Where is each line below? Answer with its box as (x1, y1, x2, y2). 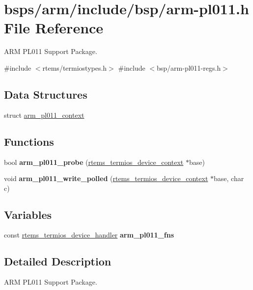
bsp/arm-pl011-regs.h (157, 62, 221, 73)
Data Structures (4, 86, 87, 102)
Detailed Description (4, 254, 112, 269)
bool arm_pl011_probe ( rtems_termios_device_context (4, 157, 184, 167)
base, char (214, 173, 244, 184)
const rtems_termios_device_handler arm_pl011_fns (4, 230, 174, 240)
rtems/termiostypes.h (42, 62, 107, 73)
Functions (4, 133, 54, 149)
